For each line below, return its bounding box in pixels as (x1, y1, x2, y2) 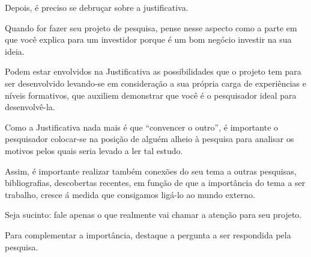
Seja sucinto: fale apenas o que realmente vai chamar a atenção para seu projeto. (5, 208, 302, 221)
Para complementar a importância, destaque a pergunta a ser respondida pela (5, 228, 291, 241)
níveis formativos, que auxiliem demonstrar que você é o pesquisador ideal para (5, 88, 297, 101)
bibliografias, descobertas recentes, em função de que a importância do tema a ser (5, 176, 306, 189)
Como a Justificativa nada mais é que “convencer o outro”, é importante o (5, 120, 279, 133)
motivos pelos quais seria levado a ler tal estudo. (5, 144, 183, 156)
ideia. (5, 45, 25, 57)
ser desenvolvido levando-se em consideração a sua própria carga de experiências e (5, 76, 306, 89)
